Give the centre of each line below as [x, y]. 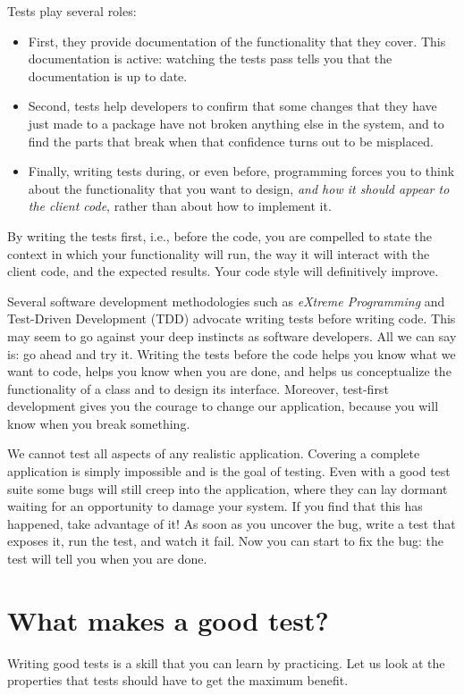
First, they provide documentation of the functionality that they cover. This [237, 41]
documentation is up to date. [108, 75]
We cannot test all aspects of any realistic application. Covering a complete [214, 453]
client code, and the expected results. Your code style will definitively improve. [223, 271]
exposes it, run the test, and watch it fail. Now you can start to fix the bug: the [226, 541]
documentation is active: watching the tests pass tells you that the [210, 59]
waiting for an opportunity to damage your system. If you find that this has [215, 506]
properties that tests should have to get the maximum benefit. [178, 680]
